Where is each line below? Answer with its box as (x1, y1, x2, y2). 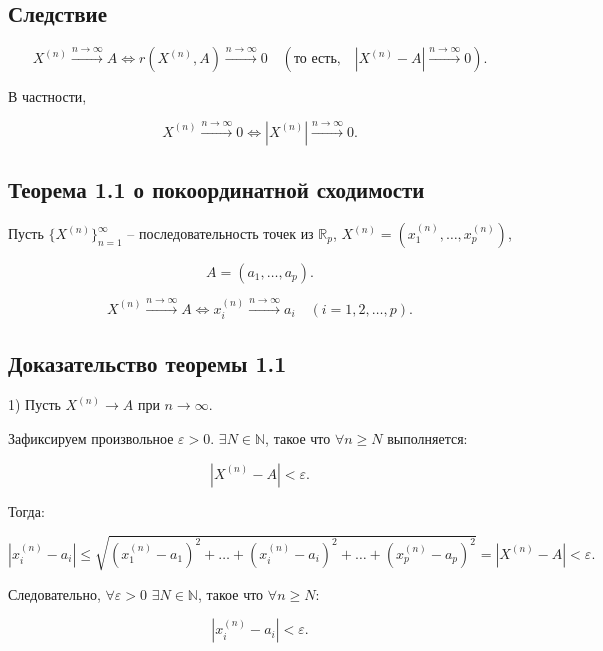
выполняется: (387, 428, 468, 449)
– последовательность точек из (127, 223, 314, 243)
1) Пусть (8, 394, 61, 415)
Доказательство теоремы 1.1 (8, 347, 287, 378)
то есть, (293, 52, 341, 67)
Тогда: (8, 500, 45, 521)
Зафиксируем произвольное (8, 428, 174, 449)
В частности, (8, 86, 87, 107)
